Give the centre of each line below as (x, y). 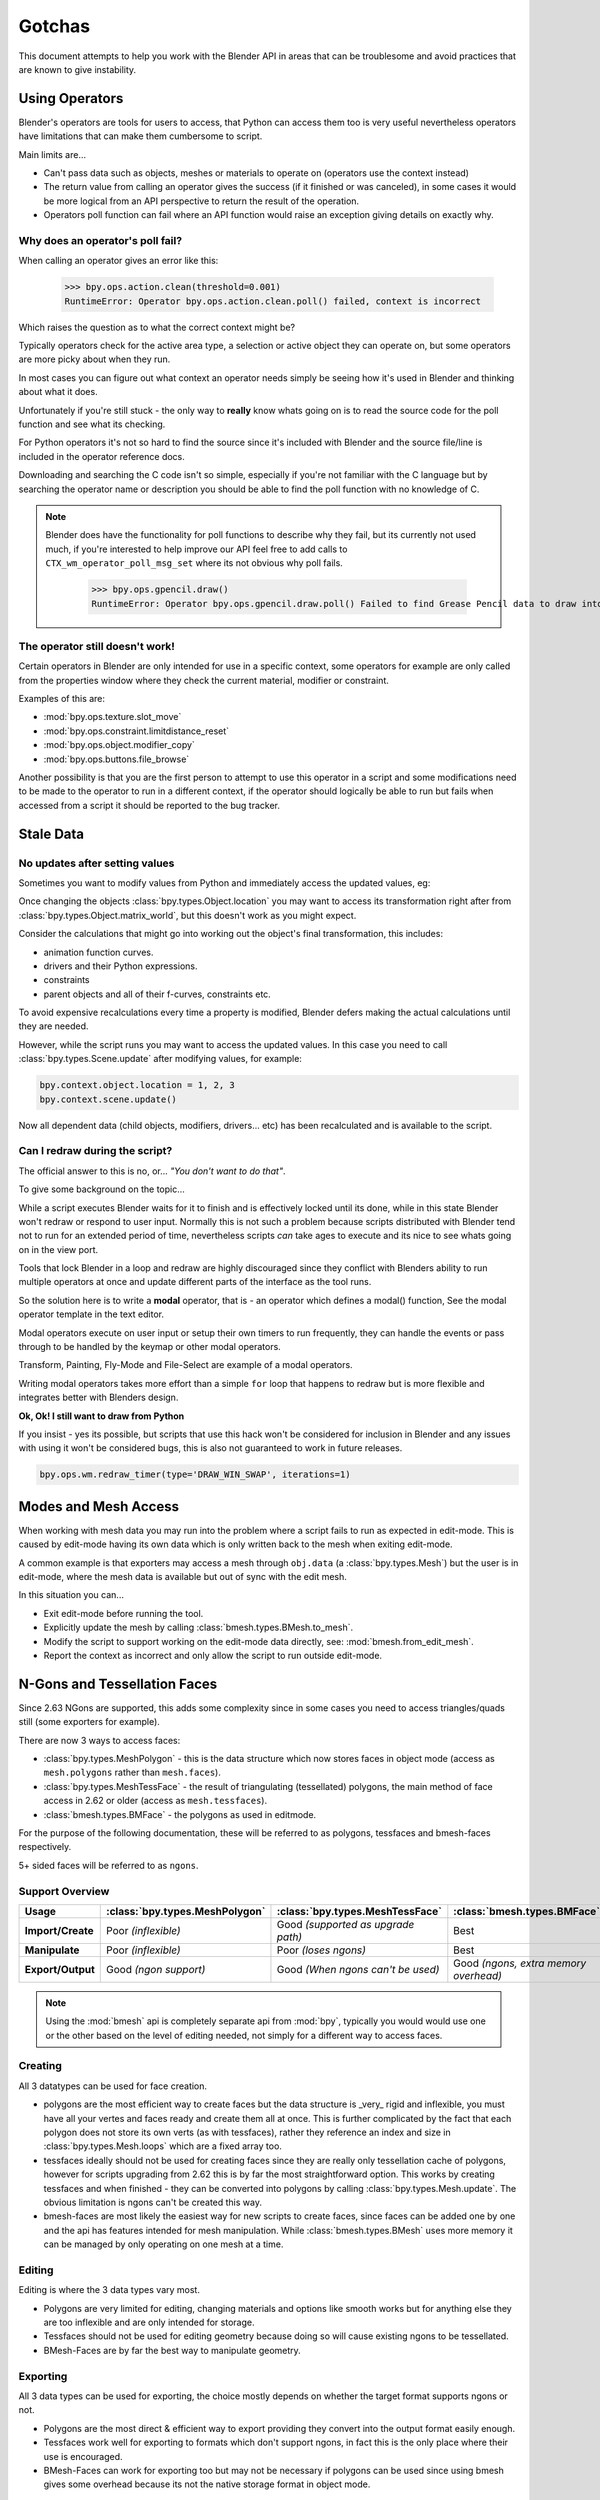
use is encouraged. (83, 2456)
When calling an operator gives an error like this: (118, 261)
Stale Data (51, 833)
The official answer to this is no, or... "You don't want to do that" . (152, 1171)
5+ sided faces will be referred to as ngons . (108, 1865)
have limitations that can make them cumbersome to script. (140, 136)
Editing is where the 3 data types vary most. (109, 2290)
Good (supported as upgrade (345, 1924)
